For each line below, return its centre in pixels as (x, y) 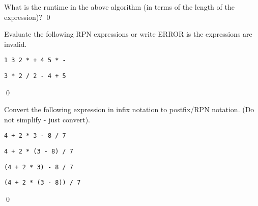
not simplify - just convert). (47, 119)
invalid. (16, 44)
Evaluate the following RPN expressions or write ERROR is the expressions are (128, 34)
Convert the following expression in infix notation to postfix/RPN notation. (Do (129, 109)
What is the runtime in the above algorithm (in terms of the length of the (119, 7)
